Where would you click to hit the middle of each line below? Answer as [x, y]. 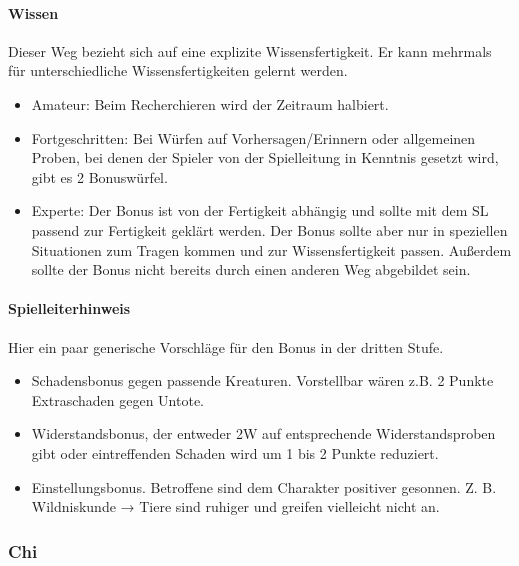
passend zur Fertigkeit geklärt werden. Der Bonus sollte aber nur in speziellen [269, 229]
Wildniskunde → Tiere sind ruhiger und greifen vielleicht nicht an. [235, 506]
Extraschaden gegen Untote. [117, 399]
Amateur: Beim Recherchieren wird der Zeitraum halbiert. [210, 103]
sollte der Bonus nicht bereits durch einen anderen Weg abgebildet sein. [251, 269]
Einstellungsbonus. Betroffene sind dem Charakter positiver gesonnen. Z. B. [264, 486]
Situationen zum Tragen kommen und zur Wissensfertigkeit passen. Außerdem [271, 249]
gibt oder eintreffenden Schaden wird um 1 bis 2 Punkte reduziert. [235, 452]
